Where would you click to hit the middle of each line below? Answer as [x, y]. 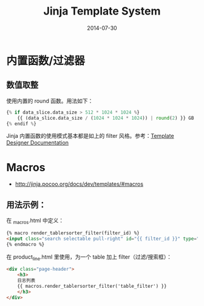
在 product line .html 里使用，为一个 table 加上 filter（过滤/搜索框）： [89, 257]
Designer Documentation [37, 143]
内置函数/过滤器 [46, 60]
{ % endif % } [21, 124]
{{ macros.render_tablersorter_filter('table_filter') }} [92, 286]
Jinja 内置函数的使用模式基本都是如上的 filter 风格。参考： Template [90, 136]
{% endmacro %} [25, 244]
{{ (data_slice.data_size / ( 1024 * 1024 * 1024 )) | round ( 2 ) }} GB [106, 118]
